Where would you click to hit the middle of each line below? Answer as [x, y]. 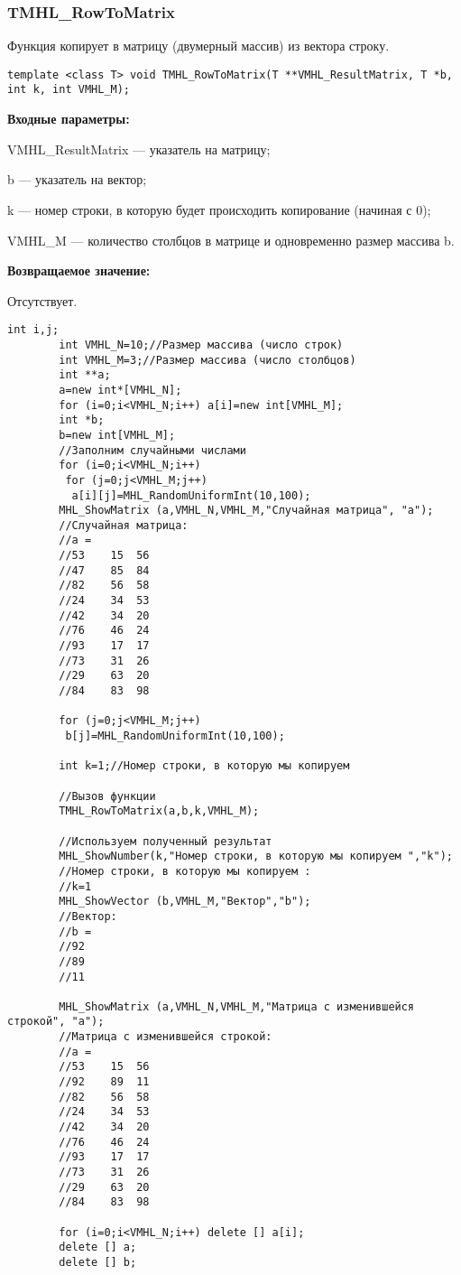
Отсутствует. [42, 300]
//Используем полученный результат [166, 841]
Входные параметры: [69, 119]
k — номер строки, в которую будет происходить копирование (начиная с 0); [219, 209]
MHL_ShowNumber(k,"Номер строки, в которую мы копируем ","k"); [256, 856]
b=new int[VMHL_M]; [117, 435]
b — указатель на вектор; [77, 179]
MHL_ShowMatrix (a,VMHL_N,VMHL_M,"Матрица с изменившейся [237, 1006]
